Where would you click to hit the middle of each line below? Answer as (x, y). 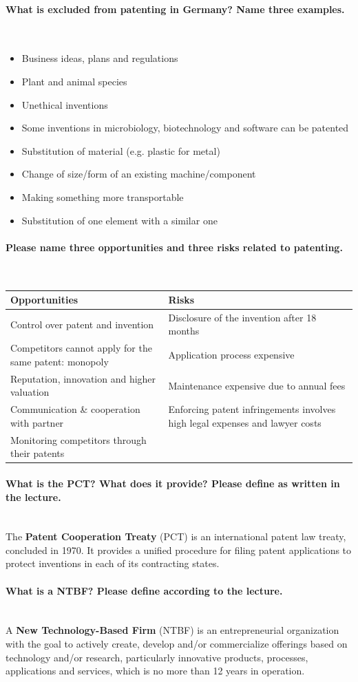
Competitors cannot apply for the (81, 348)
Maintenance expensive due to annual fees (257, 385)
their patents (38, 453)
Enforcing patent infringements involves (252, 409)
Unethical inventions (65, 104)
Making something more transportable (103, 196)
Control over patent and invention (82, 324)
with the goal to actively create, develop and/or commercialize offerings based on (177, 644)
